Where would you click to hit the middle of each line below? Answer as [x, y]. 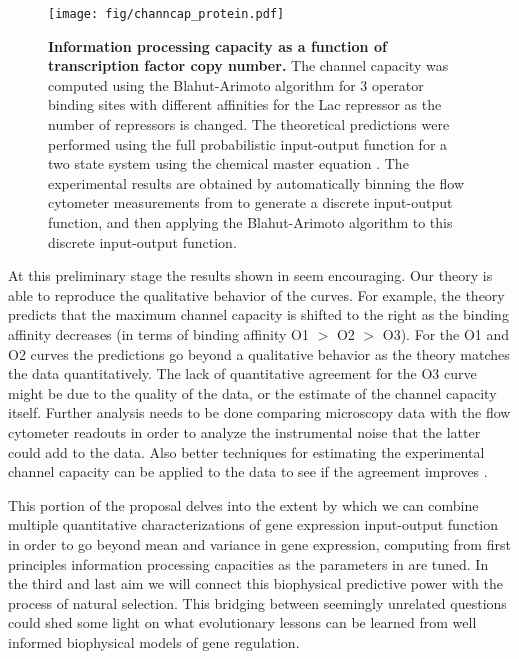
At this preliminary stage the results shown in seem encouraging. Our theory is [250, 275]
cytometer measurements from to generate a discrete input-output [250, 202]
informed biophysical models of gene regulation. [154, 641]
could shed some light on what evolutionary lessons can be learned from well [242, 622]
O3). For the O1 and [446, 333]
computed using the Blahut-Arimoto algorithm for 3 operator [236, 84]
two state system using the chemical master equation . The [228, 163]
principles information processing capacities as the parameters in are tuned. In [248, 563]
